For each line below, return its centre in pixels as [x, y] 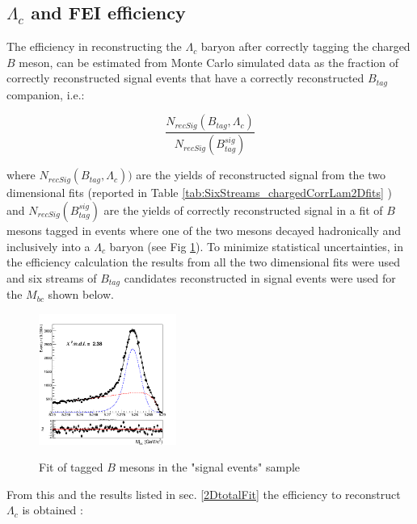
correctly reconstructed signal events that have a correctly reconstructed [185, 78]
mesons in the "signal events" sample [210, 467]
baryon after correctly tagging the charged [305, 46]
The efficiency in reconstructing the [94, 46]
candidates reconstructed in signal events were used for [260, 277]
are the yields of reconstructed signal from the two [261, 175]
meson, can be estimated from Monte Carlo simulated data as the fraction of [209, 62]
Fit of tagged [71, 467]
